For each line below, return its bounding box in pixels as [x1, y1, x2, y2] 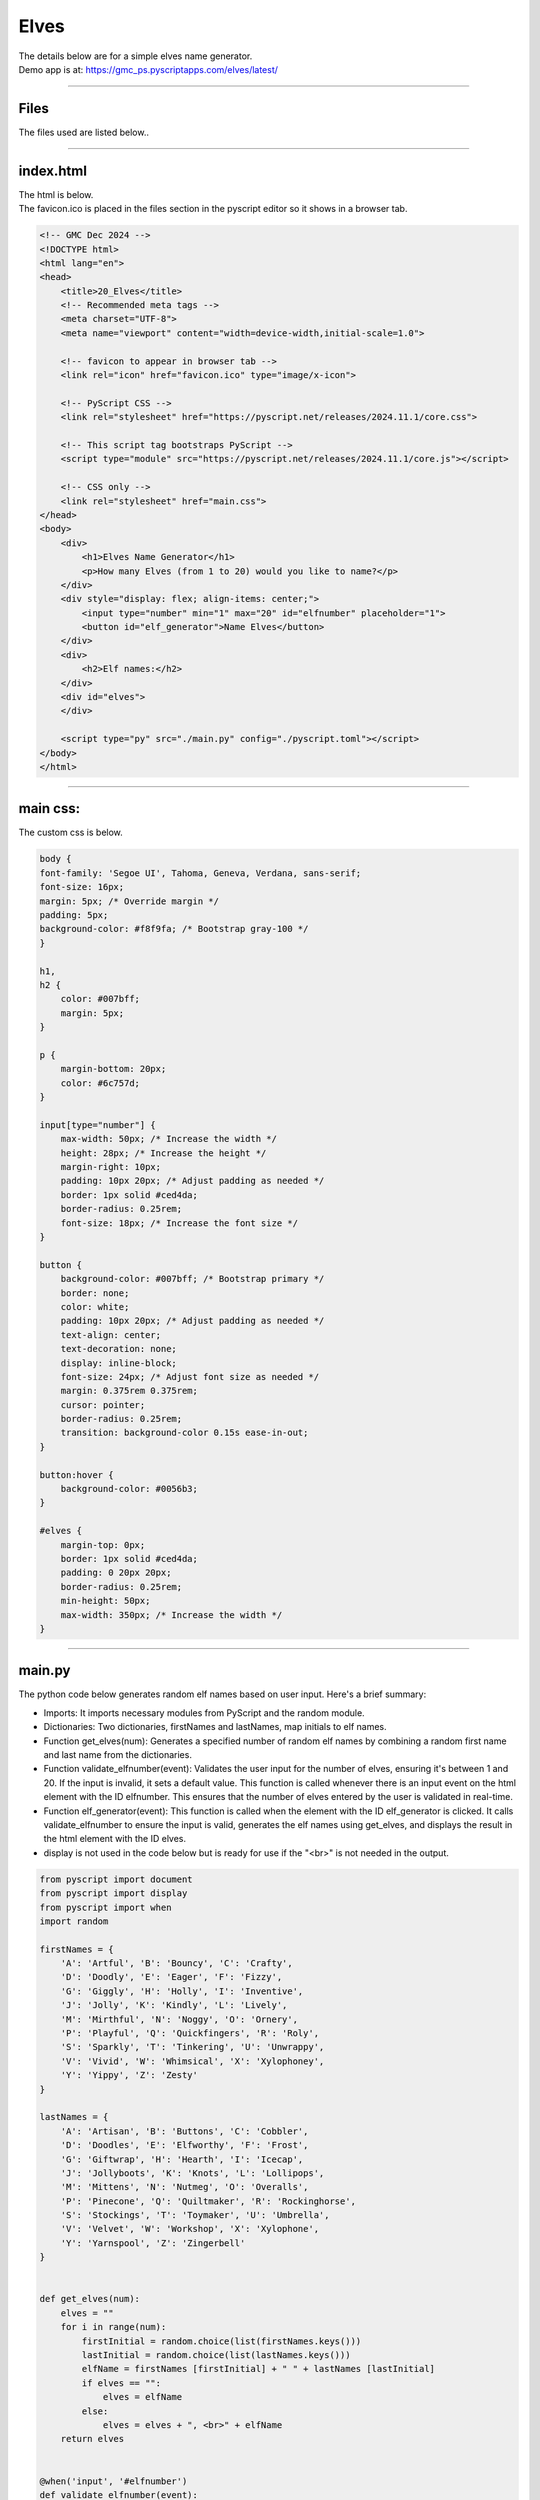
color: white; [60, 1301, 130, 1312]
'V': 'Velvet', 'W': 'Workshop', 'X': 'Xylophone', [60, 2223, 320, 2235]
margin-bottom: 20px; [60, 1063, 167, 1075]
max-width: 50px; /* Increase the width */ [60, 1133, 277, 1145]
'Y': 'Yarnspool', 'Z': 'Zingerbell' [60, 2237, 246, 2249]
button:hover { [39, 1469, 114, 1480]
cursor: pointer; [60, 1399, 146, 1410]
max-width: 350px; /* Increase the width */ [60, 1609, 283, 1620]
